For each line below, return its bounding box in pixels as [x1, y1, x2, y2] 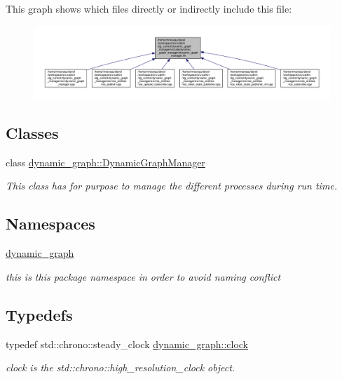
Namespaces [6, 213, 95, 234]
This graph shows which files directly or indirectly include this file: [6, 1, 292, 15]
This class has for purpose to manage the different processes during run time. [6, 178, 338, 193]
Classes [6, 121, 59, 143]
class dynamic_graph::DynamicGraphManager [6, 154, 205, 169]
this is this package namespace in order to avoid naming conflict [6, 269, 281, 284]
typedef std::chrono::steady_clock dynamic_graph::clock [6, 336, 249, 351]
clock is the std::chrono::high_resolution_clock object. [6, 360, 235, 375]
